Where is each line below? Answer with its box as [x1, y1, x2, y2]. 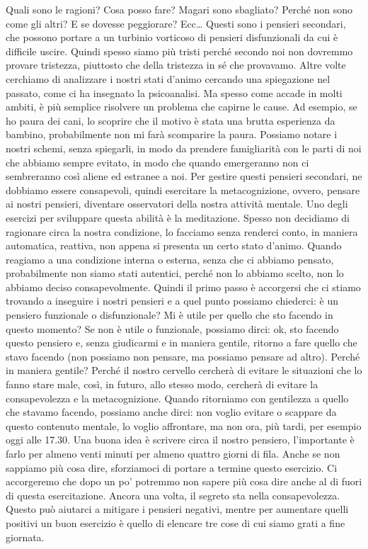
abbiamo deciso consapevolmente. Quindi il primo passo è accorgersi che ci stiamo [6, 279, 361, 294]
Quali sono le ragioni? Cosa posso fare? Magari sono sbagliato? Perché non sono [6, 2, 353, 16]
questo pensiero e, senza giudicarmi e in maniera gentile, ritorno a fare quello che [6, 335, 357, 350]
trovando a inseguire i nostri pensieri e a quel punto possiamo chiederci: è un [6, 293, 338, 308]
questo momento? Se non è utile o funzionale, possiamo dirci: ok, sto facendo [6, 321, 339, 336]
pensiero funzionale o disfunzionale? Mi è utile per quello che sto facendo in [6, 307, 333, 322]
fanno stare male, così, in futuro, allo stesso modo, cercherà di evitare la [6, 377, 318, 392]
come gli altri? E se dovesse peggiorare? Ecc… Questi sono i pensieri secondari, [6, 16, 346, 30]
